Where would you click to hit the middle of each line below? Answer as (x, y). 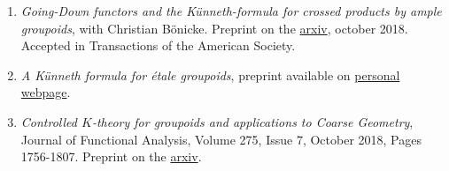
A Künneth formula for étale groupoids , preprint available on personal (210, 74)
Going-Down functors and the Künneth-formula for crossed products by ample (231, 11)
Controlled (49, 121)
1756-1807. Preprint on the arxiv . (111, 156)
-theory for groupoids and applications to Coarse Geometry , (252, 121)
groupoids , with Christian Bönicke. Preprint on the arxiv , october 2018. (214, 28)
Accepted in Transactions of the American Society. (158, 45)
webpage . (46, 92)
